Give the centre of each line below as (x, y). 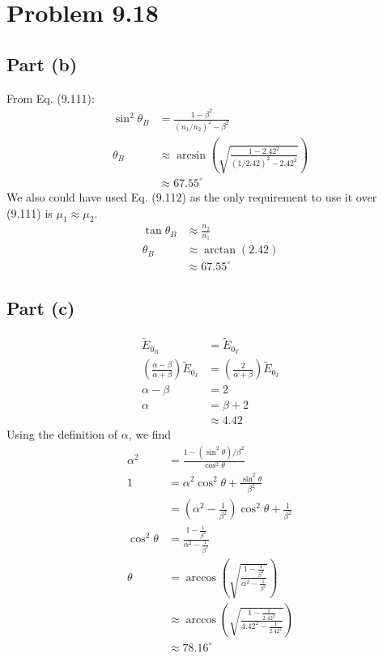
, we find (150, 434)
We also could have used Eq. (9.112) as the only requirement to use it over (192, 196)
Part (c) (41, 308)
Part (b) (42, 64)
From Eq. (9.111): (51, 98)
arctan (220, 250)
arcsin (191, 155)
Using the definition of (62, 434)
